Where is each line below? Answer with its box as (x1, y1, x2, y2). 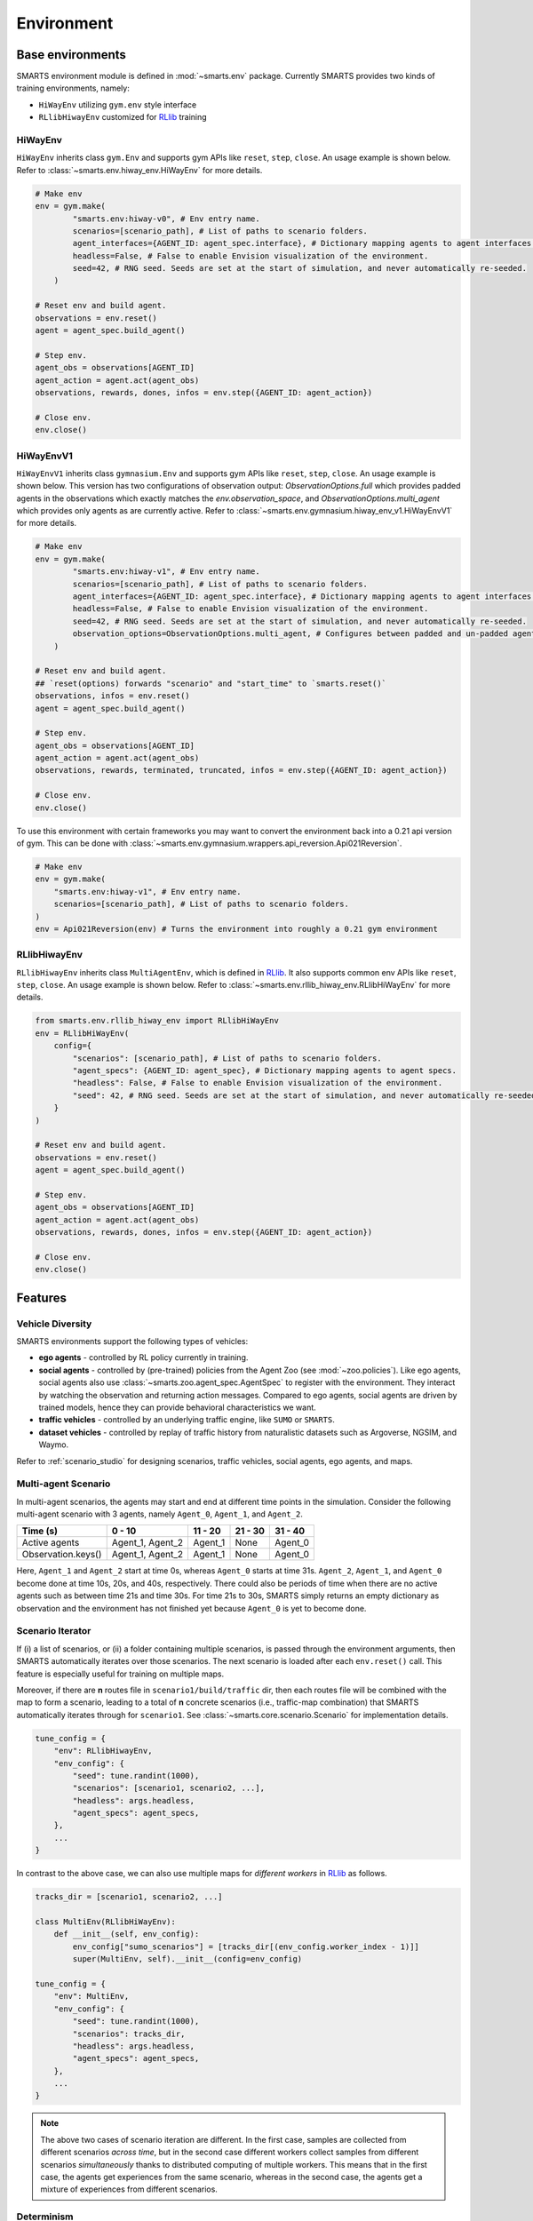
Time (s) (21, 1524, 58, 1537)
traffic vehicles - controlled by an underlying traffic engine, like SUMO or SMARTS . (38, 1414, 335, 1425)
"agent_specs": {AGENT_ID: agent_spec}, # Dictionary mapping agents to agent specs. (72, 1066, 457, 1076)
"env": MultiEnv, (53, 1991, 130, 2002)
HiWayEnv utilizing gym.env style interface (38, 99, 197, 110)
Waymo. (38, 1439, 69, 1450)
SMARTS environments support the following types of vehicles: (16, 1336, 249, 1347)
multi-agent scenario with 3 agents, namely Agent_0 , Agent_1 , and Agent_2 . (16, 1509, 304, 1519)
